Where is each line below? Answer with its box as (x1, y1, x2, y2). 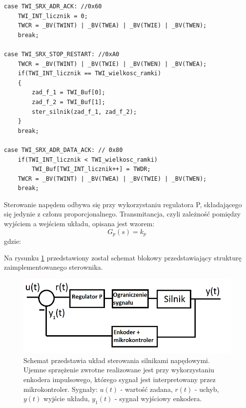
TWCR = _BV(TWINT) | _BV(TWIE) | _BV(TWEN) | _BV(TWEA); (18, 60, 207, 67)
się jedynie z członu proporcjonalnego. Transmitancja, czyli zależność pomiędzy (4, 209, 241, 219)
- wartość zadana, (120, 384, 173, 394)
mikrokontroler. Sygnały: (23, 384, 98, 394)
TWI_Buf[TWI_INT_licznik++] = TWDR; (32, 166, 151, 173)
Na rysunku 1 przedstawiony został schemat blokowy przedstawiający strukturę (4, 252, 242, 262)
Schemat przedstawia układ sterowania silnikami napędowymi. (23, 355, 210, 365)
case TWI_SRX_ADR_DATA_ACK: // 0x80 (4, 146, 123, 153)
